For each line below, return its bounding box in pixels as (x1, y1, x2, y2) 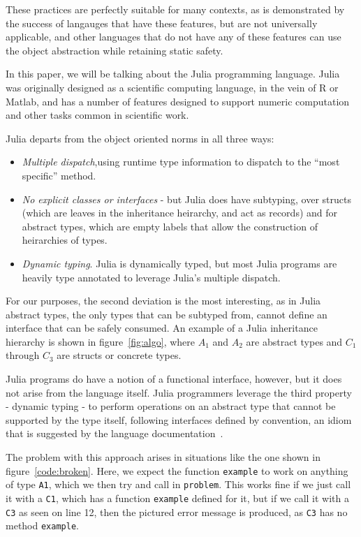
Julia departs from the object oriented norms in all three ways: (6, 131, 274, 145)
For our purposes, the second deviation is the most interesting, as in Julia (6, 293, 321, 308)
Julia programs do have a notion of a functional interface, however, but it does (6, 372, 342, 386)
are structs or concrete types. (57, 348, 182, 362)
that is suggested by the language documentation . (6, 426, 223, 441)
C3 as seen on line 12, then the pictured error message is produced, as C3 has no (6, 504, 348, 519)
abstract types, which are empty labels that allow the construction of (22, 219, 318, 233)
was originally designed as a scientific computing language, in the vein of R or (6, 80, 339, 94)
